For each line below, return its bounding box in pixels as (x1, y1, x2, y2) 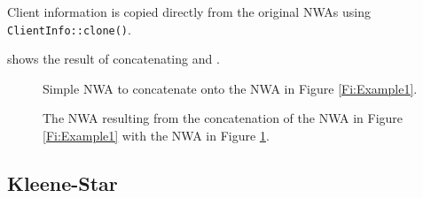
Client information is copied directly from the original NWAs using (7, 3, 371, 20)
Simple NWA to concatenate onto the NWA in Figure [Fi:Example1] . (43, 79, 418, 97)
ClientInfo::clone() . (7, 19, 131, 38)
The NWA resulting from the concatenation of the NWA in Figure (43, 109, 403, 127)
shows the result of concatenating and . (7, 49, 220, 68)
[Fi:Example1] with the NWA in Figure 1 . (43, 126, 270, 145)
